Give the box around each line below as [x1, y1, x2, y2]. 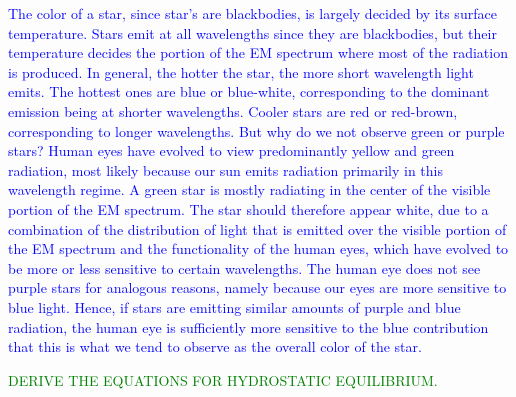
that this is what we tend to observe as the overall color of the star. [8, 336, 422, 357]
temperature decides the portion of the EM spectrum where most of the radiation [8, 42, 508, 63]
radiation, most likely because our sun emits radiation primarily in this [8, 159, 444, 180]
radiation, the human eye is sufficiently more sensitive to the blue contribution [8, 316, 489, 337]
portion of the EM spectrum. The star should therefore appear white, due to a [8, 198, 489, 219]
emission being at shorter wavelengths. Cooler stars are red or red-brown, [8, 100, 458, 121]
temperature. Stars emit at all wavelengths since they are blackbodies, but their [8, 22, 497, 43]
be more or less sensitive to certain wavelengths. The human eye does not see [8, 257, 481, 278]
